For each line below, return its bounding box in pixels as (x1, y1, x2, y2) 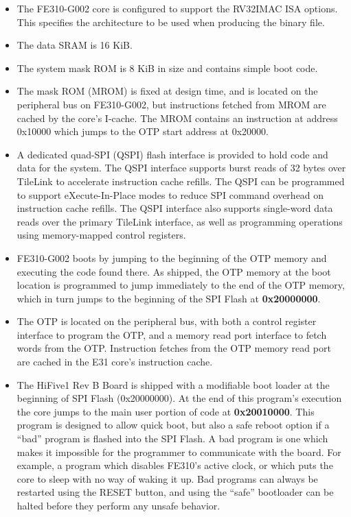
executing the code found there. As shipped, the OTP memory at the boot (16, 264, 331, 278)
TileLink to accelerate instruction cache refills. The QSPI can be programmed (16, 173, 345, 188)
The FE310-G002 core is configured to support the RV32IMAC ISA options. (16, 1, 338, 15)
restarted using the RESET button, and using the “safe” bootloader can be (16, 485, 334, 499)
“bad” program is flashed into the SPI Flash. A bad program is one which (16, 431, 328, 446)
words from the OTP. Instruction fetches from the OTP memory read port (16, 341, 331, 355)
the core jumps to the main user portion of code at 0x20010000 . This (16, 404, 315, 418)
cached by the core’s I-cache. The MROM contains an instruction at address (16, 110, 338, 125)
